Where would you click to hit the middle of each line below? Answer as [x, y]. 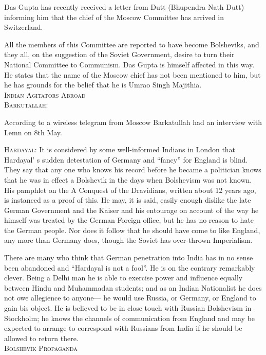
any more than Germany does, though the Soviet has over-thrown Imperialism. [128, 240]
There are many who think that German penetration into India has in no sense [129, 258]
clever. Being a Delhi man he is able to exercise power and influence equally [123, 278]
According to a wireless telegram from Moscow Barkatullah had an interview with [133, 122]
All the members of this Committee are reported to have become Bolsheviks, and [132, 44]
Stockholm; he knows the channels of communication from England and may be [130, 318]
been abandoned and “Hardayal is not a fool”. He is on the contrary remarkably [130, 267]
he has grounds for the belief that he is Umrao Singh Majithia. [103, 85]
